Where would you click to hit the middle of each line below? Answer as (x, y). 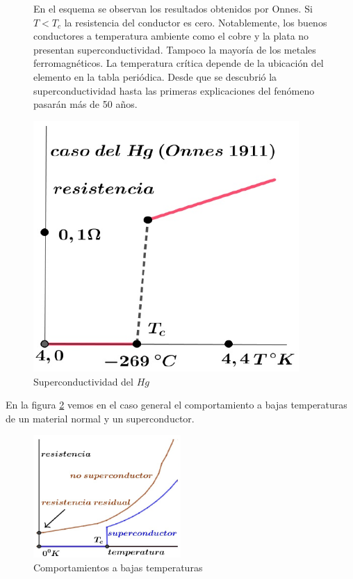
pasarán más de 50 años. (85, 104)
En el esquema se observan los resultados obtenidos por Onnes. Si (173, 8)
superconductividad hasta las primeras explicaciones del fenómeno (174, 90)
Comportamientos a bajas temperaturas (118, 567)
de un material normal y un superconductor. (100, 418)
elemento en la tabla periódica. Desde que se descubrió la (155, 76)
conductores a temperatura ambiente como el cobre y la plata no (171, 36)
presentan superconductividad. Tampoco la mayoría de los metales (175, 49)
